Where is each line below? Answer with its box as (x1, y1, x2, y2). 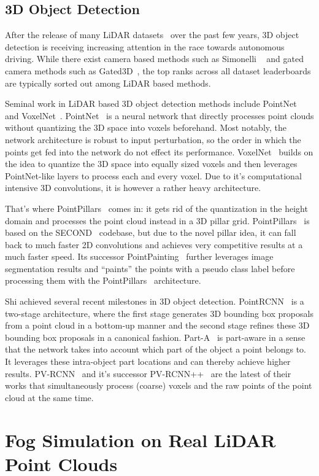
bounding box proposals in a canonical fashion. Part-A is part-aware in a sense (5, 330, 306, 343)
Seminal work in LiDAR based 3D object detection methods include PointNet (5, 97, 297, 110)
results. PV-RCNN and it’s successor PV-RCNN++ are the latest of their (5, 367, 291, 380)
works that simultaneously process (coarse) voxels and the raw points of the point (5, 379, 312, 392)
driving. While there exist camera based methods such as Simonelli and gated (5, 52, 304, 65)
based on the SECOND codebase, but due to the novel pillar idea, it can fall (5, 226, 296, 239)
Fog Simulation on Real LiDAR (5, 427, 276, 452)
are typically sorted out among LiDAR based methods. (5, 76, 211, 89)
